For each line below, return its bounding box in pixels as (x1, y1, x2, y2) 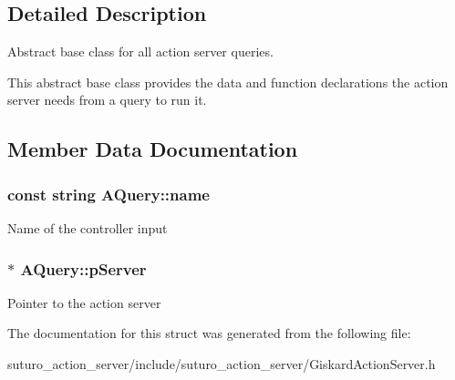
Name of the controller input (7, 218, 168, 237)
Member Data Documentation (7, 135, 298, 163)
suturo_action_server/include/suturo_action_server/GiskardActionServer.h (7, 354, 436, 373)
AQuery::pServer (20, 257, 147, 280)
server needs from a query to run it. (7, 90, 207, 109)
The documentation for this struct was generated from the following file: (7, 324, 411, 343)
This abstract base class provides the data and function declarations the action (7, 72, 449, 91)
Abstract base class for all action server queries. (7, 42, 274, 61)
